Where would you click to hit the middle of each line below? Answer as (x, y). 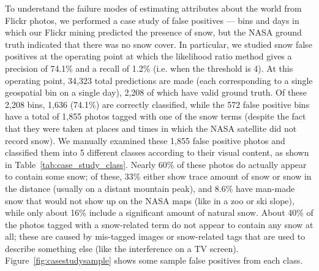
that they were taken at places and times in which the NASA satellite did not (151, 128)
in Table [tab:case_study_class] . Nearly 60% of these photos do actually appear (156, 164)
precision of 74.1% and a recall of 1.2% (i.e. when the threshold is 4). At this (149, 68)
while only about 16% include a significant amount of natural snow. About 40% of (159, 212)
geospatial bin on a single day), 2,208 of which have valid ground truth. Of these (156, 92)
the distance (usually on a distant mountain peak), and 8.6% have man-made (150, 188)
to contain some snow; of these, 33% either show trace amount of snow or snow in (158, 176)
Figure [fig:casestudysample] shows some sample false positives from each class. (154, 260)
